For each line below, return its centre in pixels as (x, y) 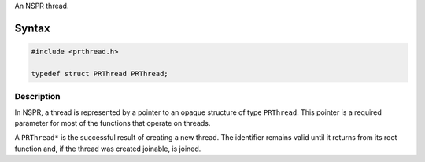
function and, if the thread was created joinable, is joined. (108, 149)
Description (37, 97)
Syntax (32, 28)
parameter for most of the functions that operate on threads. (113, 123)
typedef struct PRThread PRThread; (100, 74)
